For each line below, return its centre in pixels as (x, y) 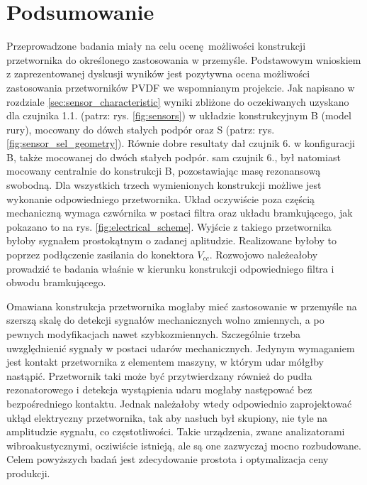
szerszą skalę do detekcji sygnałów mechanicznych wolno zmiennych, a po (165, 320)
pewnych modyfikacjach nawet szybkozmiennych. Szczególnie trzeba (154, 334)
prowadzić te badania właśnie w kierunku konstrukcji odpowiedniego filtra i (170, 268)
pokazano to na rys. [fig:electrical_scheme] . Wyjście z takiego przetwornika (169, 226)
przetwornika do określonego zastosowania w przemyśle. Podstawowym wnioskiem (184, 59)
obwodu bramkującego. (56, 282)
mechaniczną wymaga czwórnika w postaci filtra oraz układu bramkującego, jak (180, 213)
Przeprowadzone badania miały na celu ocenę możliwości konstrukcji (156, 46)
